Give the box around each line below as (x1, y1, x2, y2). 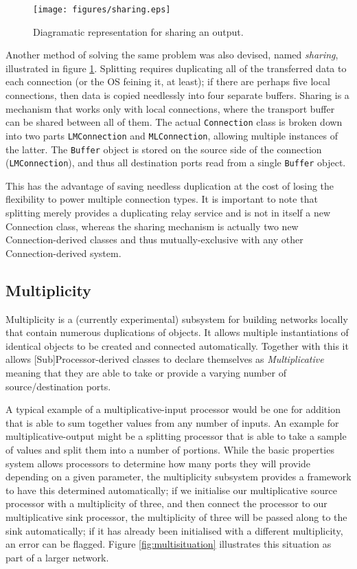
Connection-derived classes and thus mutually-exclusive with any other (5, 232, 303, 247)
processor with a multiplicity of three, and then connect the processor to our (5, 496, 327, 511)
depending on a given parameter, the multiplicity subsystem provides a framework (5, 469, 352, 484)
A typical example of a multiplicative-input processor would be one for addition (5, 402, 341, 416)
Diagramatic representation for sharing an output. (33, 24, 244, 38)
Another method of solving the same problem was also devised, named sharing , (5, 47, 338, 62)
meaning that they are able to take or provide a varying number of (5, 365, 286, 379)
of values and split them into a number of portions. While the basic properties (5, 442, 334, 456)
